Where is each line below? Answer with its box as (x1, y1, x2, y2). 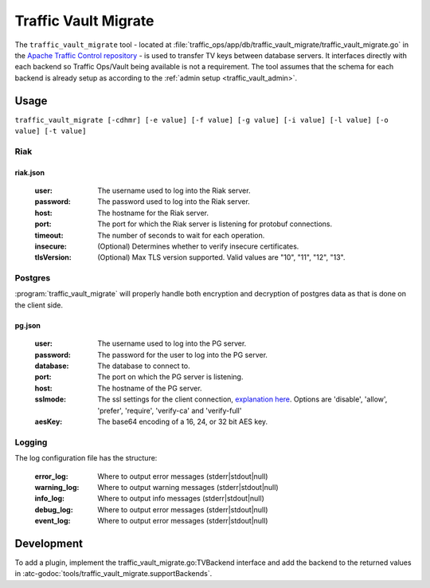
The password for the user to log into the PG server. (97, 350, 268, 359)
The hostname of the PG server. (97, 383, 202, 393)
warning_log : (34, 482, 80, 492)
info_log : (34, 494, 65, 504)
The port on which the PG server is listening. (97, 372, 244, 382)
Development (14, 536, 84, 550)
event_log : (34, 516, 71, 526)
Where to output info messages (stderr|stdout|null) (97, 494, 264, 504)
